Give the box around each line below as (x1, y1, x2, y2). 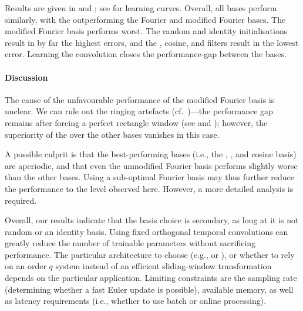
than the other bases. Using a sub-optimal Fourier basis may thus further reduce (5, 171, 294, 183)
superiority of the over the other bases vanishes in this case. (5, 128, 220, 140)
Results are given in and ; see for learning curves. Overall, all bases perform (5, 2, 277, 14)
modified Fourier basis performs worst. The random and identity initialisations (5, 25, 288, 37)
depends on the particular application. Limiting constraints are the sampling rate (5, 272, 297, 284)
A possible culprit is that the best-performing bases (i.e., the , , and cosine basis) (5, 148, 297, 160)
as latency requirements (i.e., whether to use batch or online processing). (5, 295, 267, 307)
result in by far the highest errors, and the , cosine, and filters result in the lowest (5, 36, 299, 48)
